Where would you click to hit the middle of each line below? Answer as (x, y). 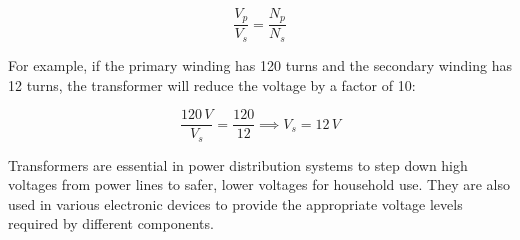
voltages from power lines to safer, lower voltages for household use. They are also (259, 184)
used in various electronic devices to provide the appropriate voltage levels (235, 203)
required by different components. (111, 223)
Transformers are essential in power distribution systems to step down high (238, 164)
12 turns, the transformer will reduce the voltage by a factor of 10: (212, 84)
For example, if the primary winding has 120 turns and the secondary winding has (260, 64)
